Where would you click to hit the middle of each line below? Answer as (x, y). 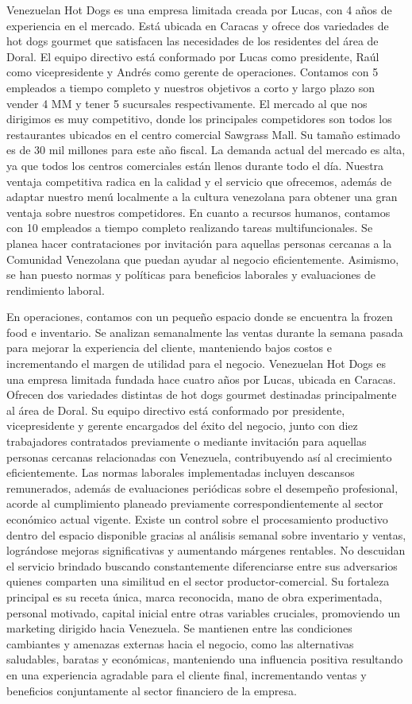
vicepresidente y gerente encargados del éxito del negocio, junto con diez (182, 425)
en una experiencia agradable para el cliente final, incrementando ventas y (187, 674)
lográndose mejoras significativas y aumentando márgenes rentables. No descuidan (206, 550)
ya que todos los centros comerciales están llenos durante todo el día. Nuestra (195, 165)
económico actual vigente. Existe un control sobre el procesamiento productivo (197, 519)
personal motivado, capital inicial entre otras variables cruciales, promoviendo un (204, 612)
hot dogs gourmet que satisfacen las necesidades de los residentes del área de (193, 41)
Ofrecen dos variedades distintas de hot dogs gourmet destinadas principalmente (202, 395)
